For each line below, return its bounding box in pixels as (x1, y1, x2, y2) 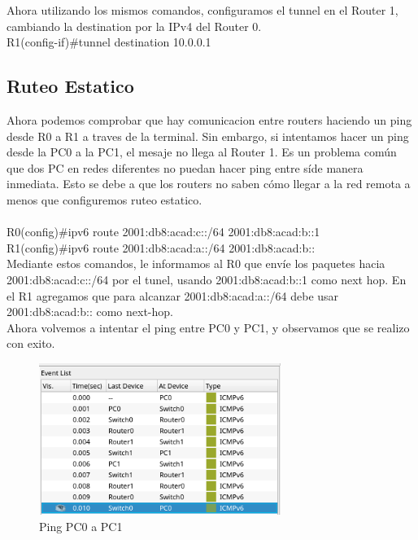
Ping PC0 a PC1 (39, 518, 123, 535)
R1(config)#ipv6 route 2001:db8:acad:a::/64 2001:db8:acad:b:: (7, 239, 316, 256)
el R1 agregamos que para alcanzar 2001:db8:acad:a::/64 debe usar (7, 287, 339, 304)
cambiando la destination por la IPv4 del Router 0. (7, 17, 262, 34)
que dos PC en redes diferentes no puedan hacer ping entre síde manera (7, 159, 364, 176)
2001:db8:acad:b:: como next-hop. (7, 303, 173, 320)
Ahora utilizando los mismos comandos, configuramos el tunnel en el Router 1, (7, 2, 398, 18)
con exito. (7, 335, 55, 352)
